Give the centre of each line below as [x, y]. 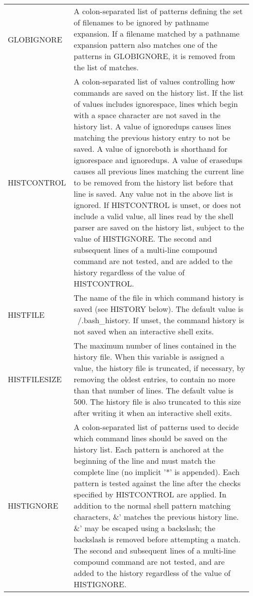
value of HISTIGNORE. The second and [143, 238]
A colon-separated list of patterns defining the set [158, 11]
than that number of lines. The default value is [154, 390]
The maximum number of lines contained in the [155, 345]
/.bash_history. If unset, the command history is [161, 320]
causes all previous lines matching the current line [159, 171]
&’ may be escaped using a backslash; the [145, 528]
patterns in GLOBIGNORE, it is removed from [154, 56]
